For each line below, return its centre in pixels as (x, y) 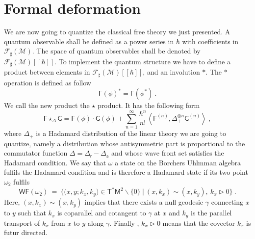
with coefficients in (210, 41)
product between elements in (47, 72)
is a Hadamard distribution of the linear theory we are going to (131, 133)
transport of (22, 223)
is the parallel (211, 213)
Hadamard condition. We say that (55, 162)
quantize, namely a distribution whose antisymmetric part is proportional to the (125, 143)
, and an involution (171, 72)
